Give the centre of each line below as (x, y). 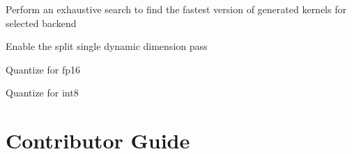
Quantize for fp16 (43, 69)
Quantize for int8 (42, 93)
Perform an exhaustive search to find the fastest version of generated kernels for (176, 9)
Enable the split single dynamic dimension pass (107, 46)
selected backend (41, 23)
